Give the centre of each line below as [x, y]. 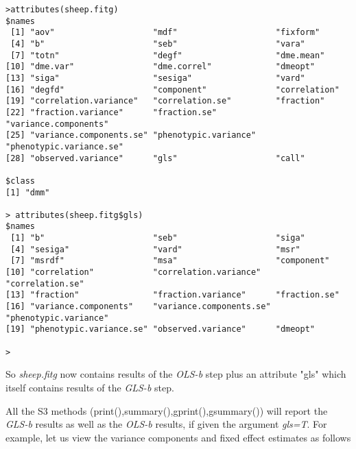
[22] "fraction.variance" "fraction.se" [111, 112]
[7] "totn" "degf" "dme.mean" [168, 55]
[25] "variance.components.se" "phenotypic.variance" [131, 135]
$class [20, 181]
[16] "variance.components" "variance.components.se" [138, 307]
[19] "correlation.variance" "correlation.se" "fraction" [165, 101]
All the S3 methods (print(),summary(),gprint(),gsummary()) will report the [167, 410]
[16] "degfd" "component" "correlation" [173, 89]
